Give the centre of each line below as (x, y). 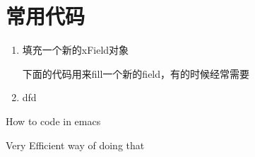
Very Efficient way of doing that (75, 145)
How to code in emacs (53, 121)
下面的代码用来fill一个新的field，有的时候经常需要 (136, 73)
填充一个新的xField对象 (76, 50)
